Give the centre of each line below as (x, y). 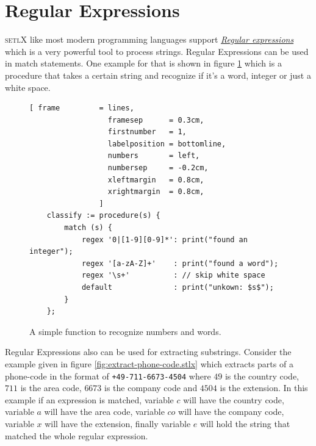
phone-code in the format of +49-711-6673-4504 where (108, 376)
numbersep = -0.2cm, (158, 168)
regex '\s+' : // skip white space (173, 275)
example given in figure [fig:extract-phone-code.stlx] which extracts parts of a (149, 363)
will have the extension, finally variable (118, 423)
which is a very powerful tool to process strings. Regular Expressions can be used (157, 51)
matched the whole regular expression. (77, 435)
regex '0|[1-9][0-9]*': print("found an (164, 239)
